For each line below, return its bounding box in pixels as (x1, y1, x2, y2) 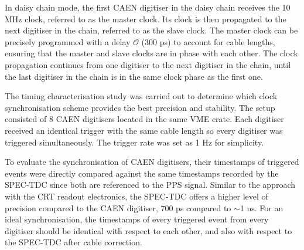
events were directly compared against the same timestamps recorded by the (5, 167, 279, 179)
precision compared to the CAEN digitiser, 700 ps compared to (5, 201, 231, 214)
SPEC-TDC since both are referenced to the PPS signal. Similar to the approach (5, 178, 296, 191)
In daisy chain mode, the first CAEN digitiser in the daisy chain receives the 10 (5, 1, 291, 13)
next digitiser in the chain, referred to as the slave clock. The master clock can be (5, 24, 298, 36)
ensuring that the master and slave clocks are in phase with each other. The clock (5, 47, 298, 59)
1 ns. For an (240, 201, 283, 214)
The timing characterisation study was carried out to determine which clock (5, 90, 278, 102)
